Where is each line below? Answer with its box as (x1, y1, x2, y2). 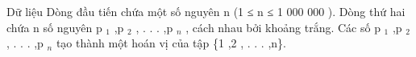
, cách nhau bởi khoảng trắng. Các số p (185, 18, 381, 35)
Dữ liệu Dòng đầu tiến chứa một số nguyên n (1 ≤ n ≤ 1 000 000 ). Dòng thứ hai (6, 3, 406, 19)
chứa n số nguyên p (6, 18, 102, 35)
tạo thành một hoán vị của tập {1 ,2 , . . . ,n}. (56, 35, 286, 51)
